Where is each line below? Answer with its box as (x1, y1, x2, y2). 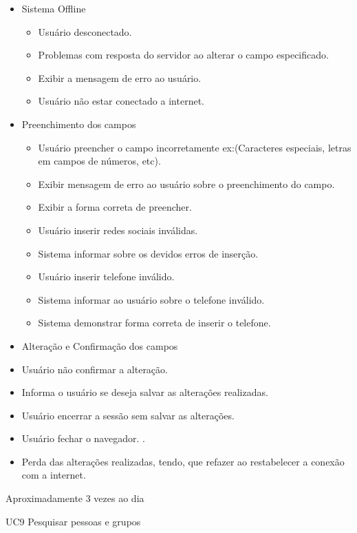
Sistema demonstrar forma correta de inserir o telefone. (38, 315, 271, 330)
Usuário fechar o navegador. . (21, 431, 145, 446)
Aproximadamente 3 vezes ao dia (6, 491, 144, 505)
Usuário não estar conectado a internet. (38, 94, 204, 108)
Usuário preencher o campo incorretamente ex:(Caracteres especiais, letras (38, 140, 351, 154)
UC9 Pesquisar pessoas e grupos (6, 514, 141, 528)
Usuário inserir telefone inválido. (38, 269, 175, 284)
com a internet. (21, 468, 86, 482)
